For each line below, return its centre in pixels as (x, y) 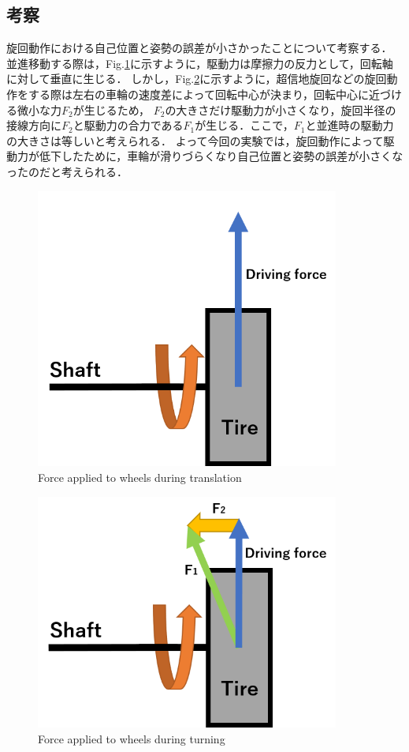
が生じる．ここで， (244, 125)
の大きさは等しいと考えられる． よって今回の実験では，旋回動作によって (195, 140)
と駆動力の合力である (128, 125)
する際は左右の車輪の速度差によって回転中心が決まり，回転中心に (198, 94)
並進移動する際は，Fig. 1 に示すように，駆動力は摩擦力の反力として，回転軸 (200, 63)
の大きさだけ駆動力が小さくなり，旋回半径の (281, 109)
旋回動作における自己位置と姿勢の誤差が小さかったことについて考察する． (199, 48)
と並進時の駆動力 (350, 125)
